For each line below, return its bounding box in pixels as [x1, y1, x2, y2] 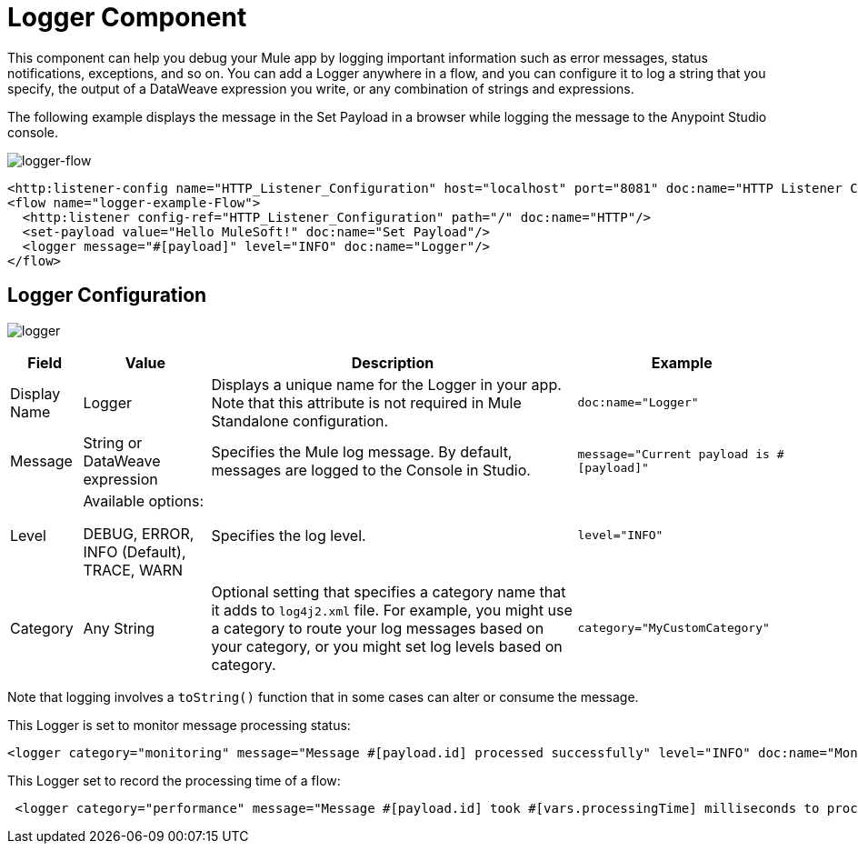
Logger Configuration [7, 284, 207, 307]
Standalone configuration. [211, 411, 389, 430]
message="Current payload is [577, 446, 770, 461]
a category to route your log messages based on [211, 618, 544, 637]
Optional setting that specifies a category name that [211, 582, 566, 601]
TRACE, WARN [83, 560, 184, 579]
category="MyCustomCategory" [577, 621, 770, 636]
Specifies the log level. [211, 526, 366, 545]
